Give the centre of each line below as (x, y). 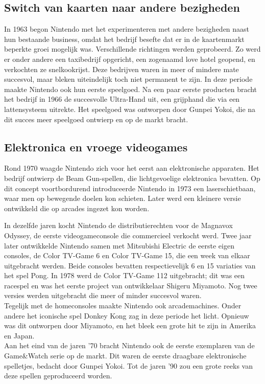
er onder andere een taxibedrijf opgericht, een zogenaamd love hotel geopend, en (130, 59)
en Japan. (19, 335)
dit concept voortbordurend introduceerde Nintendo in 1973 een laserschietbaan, (130, 188)
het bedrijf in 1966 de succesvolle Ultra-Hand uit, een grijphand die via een (122, 99)
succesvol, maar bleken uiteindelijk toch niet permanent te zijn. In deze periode (128, 79)
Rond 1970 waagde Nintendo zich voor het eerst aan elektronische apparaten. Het (132, 168)
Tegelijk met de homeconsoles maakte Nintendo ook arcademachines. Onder (123, 306)
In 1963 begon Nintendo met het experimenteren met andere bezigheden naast (127, 29)
